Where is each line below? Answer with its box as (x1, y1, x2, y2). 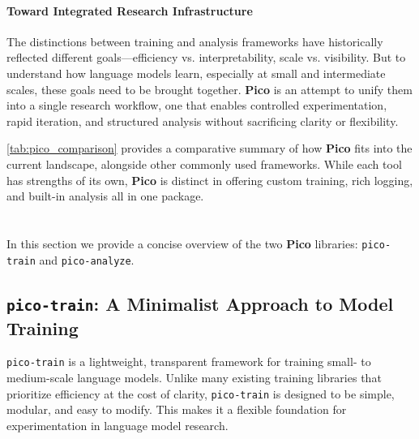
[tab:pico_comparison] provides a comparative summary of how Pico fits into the (6, 140, 413, 157)
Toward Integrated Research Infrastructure (6, 2, 253, 19)
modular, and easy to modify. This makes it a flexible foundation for (6, 401, 347, 418)
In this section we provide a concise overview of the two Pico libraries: (6, 235, 358, 252)
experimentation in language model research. (6, 416, 229, 433)
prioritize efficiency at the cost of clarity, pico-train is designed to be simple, (6, 385, 395, 402)
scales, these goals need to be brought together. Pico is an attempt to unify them (6, 80, 413, 97)
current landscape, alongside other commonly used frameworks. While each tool (6, 155, 402, 172)
